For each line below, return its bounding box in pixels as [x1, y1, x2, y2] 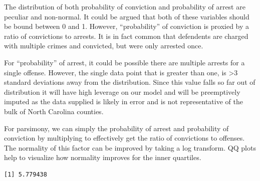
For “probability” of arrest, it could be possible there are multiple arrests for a [4, 57, 245, 67]
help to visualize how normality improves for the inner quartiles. [4, 152, 201, 163]
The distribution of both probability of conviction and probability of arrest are [4, 1, 245, 11]
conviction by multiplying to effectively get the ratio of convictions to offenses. [4, 133, 245, 143]
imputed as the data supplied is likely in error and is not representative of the [4, 96, 243, 107]
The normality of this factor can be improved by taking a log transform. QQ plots [4, 142, 256, 153]
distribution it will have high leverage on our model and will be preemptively [4, 86, 240, 97]
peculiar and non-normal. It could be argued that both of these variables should [4, 11, 249, 21]
